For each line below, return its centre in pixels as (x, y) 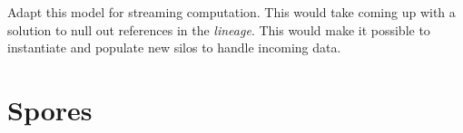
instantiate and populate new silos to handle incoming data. (174, 47)
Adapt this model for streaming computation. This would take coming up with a (231, 12)
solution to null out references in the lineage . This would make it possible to (219, 29)
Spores (50, 109)
